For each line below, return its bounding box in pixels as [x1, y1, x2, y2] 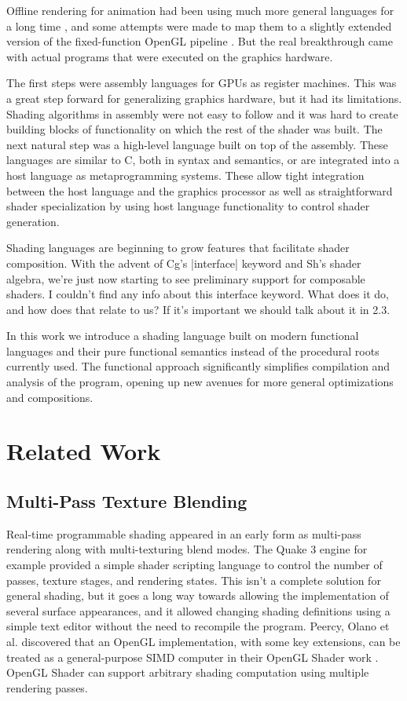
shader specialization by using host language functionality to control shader [6, 198, 370, 214]
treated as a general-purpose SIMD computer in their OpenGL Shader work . [6, 648, 379, 665]
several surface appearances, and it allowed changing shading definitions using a [6, 602, 390, 619]
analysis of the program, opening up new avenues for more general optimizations [6, 374, 394, 390]
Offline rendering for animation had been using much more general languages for [6, 2, 394, 18]
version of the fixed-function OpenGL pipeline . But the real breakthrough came [6, 33, 393, 49]
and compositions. [6, 389, 93, 405]
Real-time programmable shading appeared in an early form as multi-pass [6, 525, 361, 542]
